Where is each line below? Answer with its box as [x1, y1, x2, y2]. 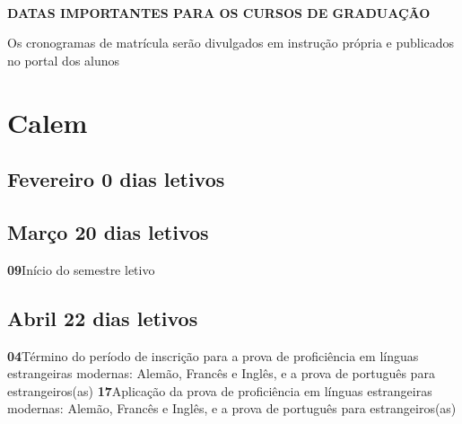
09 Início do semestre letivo [7, 260, 155, 278]
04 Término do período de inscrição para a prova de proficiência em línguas [7, 346, 419, 365]
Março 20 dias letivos [7, 217, 209, 245]
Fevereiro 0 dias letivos [7, 165, 225, 193]
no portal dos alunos [7, 50, 120, 69]
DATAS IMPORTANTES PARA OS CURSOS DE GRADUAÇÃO [7, 3, 431, 22]
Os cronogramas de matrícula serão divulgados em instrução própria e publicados [7, 33, 455, 52]
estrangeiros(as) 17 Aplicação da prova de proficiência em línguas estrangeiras [7, 381, 432, 400]
